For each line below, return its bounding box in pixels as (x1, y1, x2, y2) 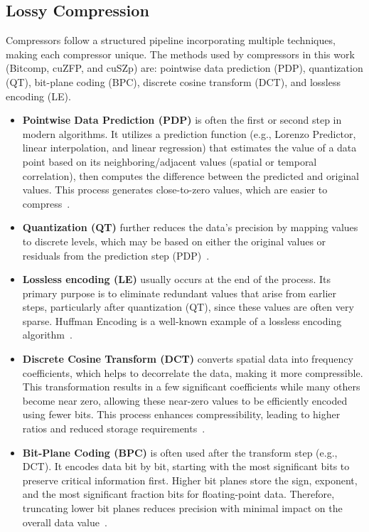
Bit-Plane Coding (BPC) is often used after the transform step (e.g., (22, 445, 338, 459)
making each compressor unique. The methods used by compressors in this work (6, 46, 355, 61)
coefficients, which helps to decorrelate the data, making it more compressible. (22, 365, 363, 380)
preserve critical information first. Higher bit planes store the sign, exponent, (22, 472, 358, 487)
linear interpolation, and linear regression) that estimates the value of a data (22, 140, 357, 155)
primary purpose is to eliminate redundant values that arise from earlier (22, 285, 337, 300)
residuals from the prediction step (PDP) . (22, 248, 210, 262)
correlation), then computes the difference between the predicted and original (22, 168, 359, 183)
